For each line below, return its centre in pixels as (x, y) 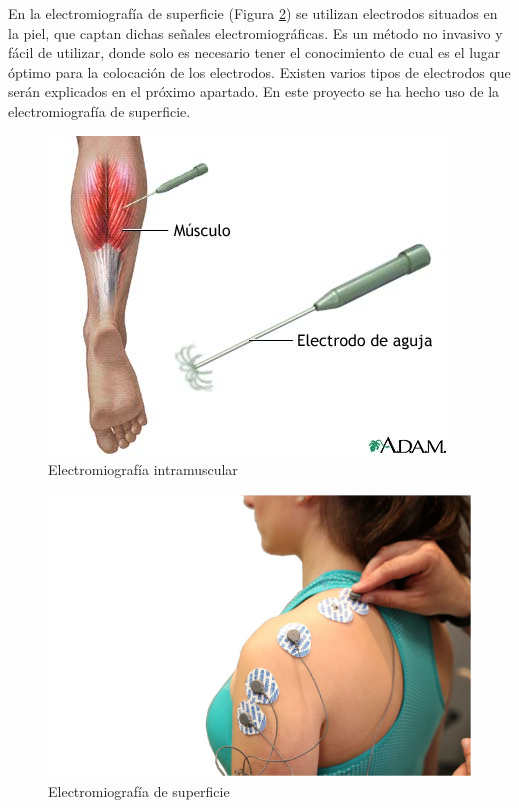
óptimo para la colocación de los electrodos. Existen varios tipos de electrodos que (259, 71)
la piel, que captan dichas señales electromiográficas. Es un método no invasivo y (255, 32)
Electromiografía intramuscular (143, 469)
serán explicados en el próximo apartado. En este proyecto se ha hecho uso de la (254, 91)
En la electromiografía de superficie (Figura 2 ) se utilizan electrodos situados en (253, 13)
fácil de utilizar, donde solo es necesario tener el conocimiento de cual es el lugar (254, 52)
